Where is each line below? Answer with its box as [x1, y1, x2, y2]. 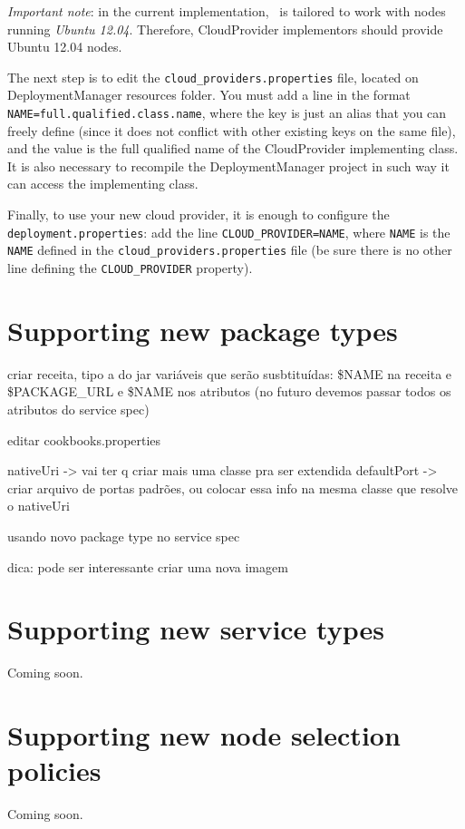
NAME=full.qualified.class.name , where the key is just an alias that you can [7, 103, 447, 122]
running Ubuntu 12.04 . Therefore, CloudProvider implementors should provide [7, 19, 443, 38]
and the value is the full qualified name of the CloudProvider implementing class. [7, 139, 459, 158]
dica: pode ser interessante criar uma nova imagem [7, 557, 288, 576]
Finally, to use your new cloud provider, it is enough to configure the [7, 205, 390, 224]
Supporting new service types [7, 610, 384, 648]
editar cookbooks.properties [7, 430, 161, 449]
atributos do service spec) [7, 399, 150, 418]
